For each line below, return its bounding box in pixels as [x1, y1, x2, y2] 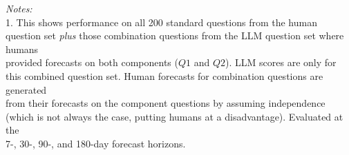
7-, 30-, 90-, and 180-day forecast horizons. [6, 136, 186, 150]
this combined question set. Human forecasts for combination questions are [6, 68, 323, 83]
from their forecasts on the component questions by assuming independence [6, 96, 326, 110]
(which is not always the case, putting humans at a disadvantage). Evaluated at [6, 109, 343, 123]
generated [6, 82, 47, 96]
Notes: [6, 1, 32, 15]
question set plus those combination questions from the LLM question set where [6, 28, 344, 43]
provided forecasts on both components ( [6, 55, 178, 70]
